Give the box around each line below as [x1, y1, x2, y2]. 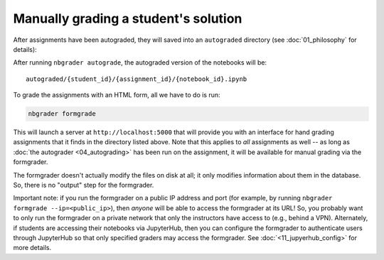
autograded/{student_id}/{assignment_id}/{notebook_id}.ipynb [26, 75, 247, 83]
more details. [13, 244, 52, 252]
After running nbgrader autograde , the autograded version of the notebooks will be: [13, 58, 267, 67]
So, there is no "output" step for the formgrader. [13, 181, 154, 190]
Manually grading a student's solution [13, 11, 242, 26]
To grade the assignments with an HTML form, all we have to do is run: [13, 91, 220, 99]
